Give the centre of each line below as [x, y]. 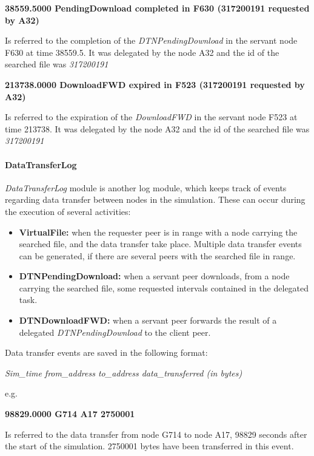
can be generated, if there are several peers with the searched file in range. [157, 255]
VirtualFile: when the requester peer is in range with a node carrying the [158, 232]
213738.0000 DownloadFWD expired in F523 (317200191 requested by [155, 84]
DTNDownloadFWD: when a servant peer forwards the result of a [148, 320]
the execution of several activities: [68, 211]
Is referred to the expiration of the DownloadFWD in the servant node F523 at [151, 117]
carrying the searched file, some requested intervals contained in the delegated [164, 288]
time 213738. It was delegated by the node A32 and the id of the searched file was [157, 128]
